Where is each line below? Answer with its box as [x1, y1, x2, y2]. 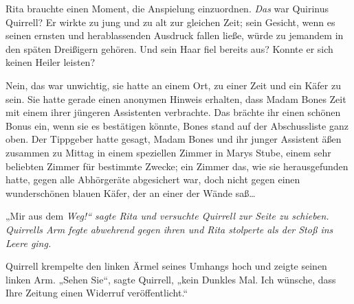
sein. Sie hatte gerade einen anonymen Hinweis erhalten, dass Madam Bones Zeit [5, 91, 346, 106]
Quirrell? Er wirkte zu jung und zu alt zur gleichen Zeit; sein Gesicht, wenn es [5, 14, 335, 29]
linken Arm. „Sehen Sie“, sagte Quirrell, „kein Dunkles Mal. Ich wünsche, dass [5, 272, 336, 286]
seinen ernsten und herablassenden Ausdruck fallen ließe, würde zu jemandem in [5, 28, 344, 43]
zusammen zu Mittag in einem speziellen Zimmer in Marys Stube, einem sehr [5, 145, 331, 159]
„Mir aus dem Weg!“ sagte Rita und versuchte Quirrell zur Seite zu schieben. [5, 209, 329, 223]
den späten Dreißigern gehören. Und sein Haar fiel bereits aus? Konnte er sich [5, 41, 333, 56]
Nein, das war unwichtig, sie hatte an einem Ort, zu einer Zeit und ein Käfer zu [5, 78, 341, 92]
